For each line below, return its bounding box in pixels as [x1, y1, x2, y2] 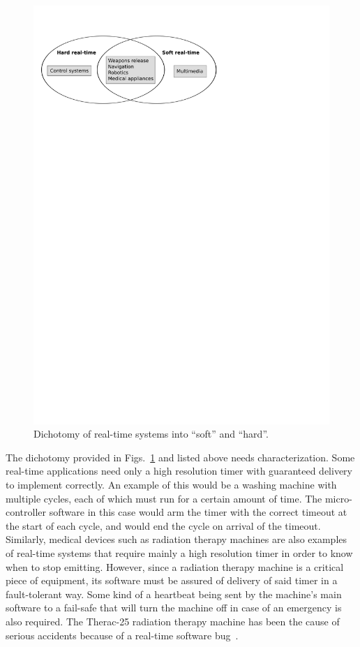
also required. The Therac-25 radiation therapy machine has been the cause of [6, 614, 340, 628]
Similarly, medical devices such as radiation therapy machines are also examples [6, 532, 347, 546]
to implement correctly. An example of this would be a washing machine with [6, 477, 337, 492]
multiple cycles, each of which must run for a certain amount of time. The [6, 491, 322, 505]
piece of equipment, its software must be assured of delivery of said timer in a [6, 573, 338, 588]
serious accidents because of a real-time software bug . [6, 627, 239, 642]
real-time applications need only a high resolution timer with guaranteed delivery [6, 463, 352, 478]
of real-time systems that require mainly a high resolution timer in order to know [6, 546, 353, 560]
